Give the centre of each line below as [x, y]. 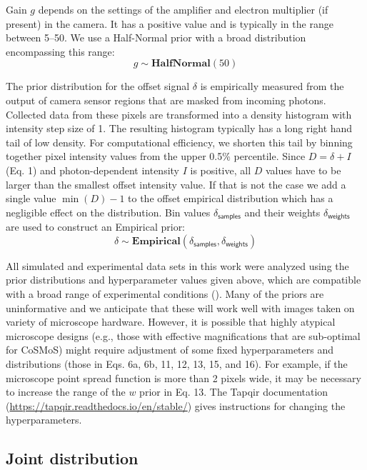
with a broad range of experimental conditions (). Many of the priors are [165, 293]
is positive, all [221, 170]
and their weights [282, 212]
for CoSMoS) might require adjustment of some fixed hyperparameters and [170, 350]
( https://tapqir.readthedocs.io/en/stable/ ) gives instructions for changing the [176, 405]
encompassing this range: [60, 51]
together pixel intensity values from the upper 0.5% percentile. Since [156, 156]
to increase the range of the [66, 392]
